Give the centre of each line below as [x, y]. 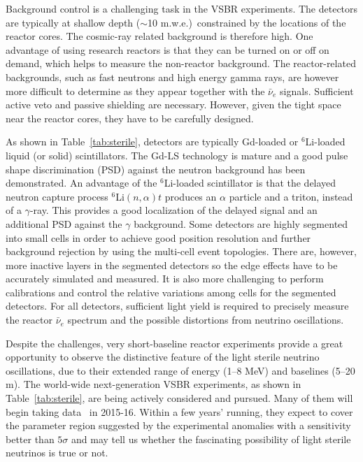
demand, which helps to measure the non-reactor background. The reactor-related [181, 63]
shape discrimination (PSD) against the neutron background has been [156, 169]
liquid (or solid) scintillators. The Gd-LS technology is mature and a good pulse [177, 155]
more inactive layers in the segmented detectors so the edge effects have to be [172, 265]
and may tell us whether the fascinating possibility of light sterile [211, 439]
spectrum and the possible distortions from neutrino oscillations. [206, 320]
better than [30, 439]
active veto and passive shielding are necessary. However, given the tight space [173, 104]
